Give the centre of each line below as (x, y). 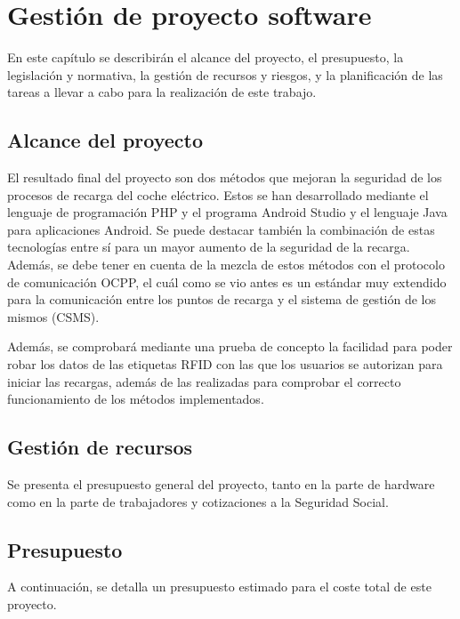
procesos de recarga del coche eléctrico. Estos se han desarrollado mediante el (218, 194)
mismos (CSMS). (53, 316)
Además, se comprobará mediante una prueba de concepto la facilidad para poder (230, 346)
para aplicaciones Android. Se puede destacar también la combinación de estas (221, 229)
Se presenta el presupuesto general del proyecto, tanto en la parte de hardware (221, 484)
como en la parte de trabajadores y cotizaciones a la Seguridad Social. (198, 501)
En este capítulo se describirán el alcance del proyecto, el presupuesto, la (206, 57)
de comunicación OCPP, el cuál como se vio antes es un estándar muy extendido (227, 281)
